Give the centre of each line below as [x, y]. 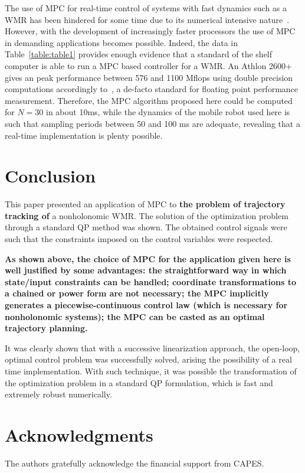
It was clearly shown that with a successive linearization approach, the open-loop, [152, 348]
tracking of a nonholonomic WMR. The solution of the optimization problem [147, 215]
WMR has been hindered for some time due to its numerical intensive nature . [147, 19]
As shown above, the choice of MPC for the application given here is [148, 258]
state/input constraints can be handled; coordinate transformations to [151, 281]
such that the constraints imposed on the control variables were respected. [139, 239]
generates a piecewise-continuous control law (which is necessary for [146, 305]
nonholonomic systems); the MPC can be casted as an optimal [135, 316]
